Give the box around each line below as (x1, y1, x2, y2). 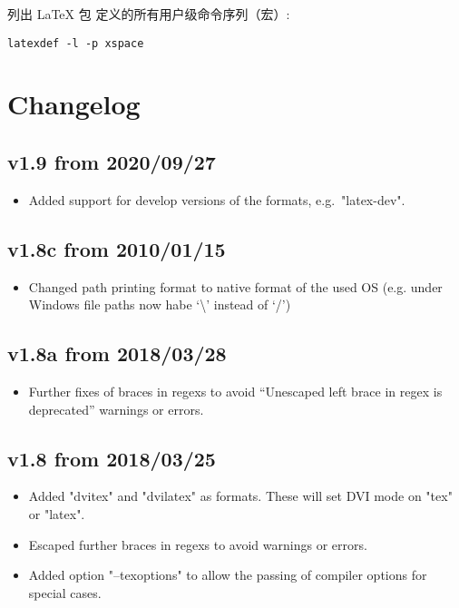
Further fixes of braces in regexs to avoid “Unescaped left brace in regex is (28, 382, 443, 401)
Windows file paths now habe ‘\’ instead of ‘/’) (28, 295, 291, 314)
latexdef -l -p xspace (7, 36, 144, 50)
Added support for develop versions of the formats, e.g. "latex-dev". (28, 190, 405, 209)
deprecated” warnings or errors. (28, 399, 204, 418)
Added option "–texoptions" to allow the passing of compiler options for (28, 565, 427, 584)
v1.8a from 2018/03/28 (7, 339, 227, 368)
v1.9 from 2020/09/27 (7, 148, 216, 176)
